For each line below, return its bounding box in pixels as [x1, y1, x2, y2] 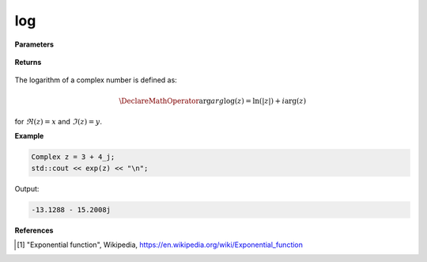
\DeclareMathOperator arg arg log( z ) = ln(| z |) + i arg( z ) [119, 96, 307, 105]
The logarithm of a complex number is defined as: [14, 75, 177, 85]
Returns [14, 57, 42, 66]
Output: [14, 184, 40, 193]
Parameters [14, 40, 55, 49]
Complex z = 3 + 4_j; [31, 153, 115, 161]
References [14, 226, 54, 235]
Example [14, 131, 44, 141]
